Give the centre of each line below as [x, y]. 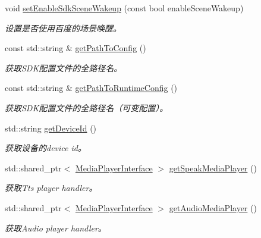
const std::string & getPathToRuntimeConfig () [91, 88]
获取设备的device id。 [45, 148]
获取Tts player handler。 [51, 188]
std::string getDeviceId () [51, 128]
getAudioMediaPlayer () [213, 207]
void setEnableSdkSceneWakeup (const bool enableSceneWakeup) [124, 8]
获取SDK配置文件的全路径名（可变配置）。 [87, 107]
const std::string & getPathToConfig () [76, 48]
